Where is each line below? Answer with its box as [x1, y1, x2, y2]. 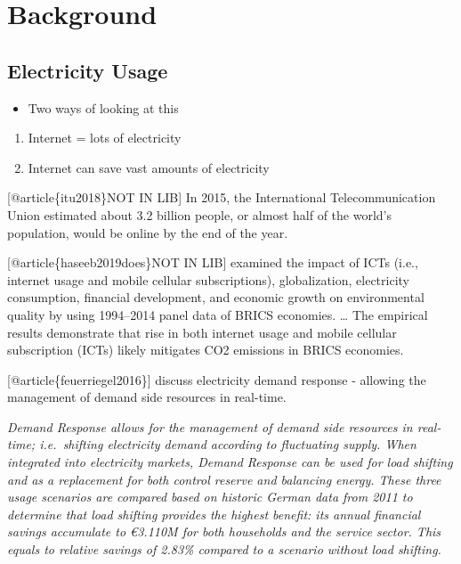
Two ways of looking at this [28, 98, 179, 117]
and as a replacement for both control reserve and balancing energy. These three [7, 470, 441, 488]
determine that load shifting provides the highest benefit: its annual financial [7, 504, 421, 523]
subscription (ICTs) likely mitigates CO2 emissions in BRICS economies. [7, 340, 404, 359]
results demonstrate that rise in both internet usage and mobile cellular [7, 323, 397, 341]
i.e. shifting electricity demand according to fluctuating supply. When [39, 435, 417, 454]
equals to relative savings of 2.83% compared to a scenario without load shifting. [7, 540, 441, 559]
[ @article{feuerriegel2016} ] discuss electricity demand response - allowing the [7, 370, 426, 388]
